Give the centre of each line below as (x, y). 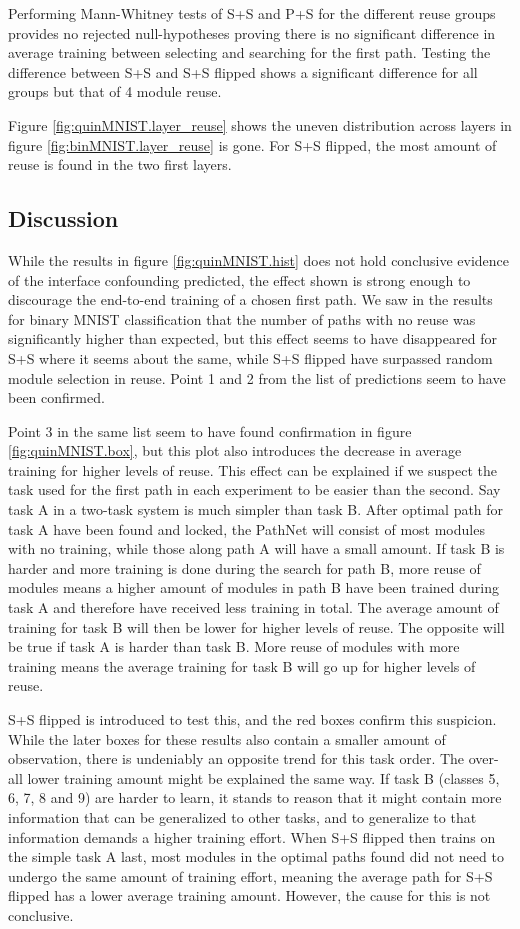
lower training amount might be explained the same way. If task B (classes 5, (263, 777)
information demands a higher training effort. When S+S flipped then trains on (252, 836)
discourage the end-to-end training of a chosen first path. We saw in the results (250, 299)
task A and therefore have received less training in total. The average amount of (253, 607)
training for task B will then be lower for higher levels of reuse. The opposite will (256, 626)
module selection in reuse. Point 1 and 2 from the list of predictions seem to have (257, 377)
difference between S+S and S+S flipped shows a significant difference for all (243, 71)
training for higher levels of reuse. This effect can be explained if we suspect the (252, 469)
